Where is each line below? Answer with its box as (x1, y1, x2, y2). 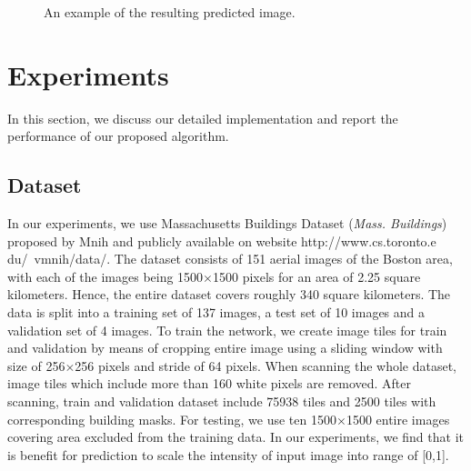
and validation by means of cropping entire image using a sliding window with (7, 338, 443, 357)
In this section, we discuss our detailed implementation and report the (7, 108, 398, 127)
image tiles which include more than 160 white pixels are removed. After (7, 374, 411, 393)
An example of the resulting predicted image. (44, 3, 296, 21)
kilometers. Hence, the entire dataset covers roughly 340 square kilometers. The (7, 285, 451, 304)
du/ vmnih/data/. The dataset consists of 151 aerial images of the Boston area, (7, 249, 453, 268)
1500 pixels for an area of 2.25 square (213, 266, 421, 286)
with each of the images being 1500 (7, 266, 204, 286)
